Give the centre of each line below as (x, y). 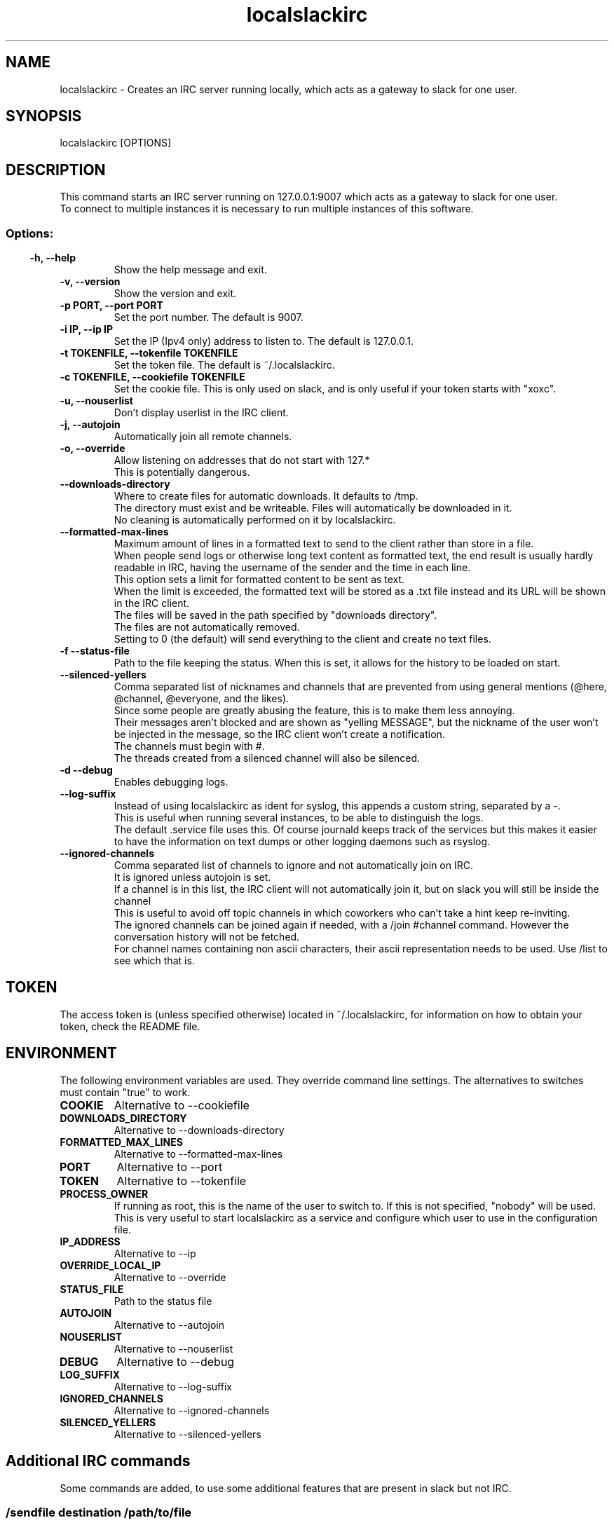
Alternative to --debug (176, 1361)
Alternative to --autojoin (169, 1325)
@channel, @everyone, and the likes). (202, 699)
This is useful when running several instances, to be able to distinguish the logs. (299, 818)
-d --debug (86, 770)
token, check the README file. (130, 1026)
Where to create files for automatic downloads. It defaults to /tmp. (266, 496)
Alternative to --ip (155, 1253)
